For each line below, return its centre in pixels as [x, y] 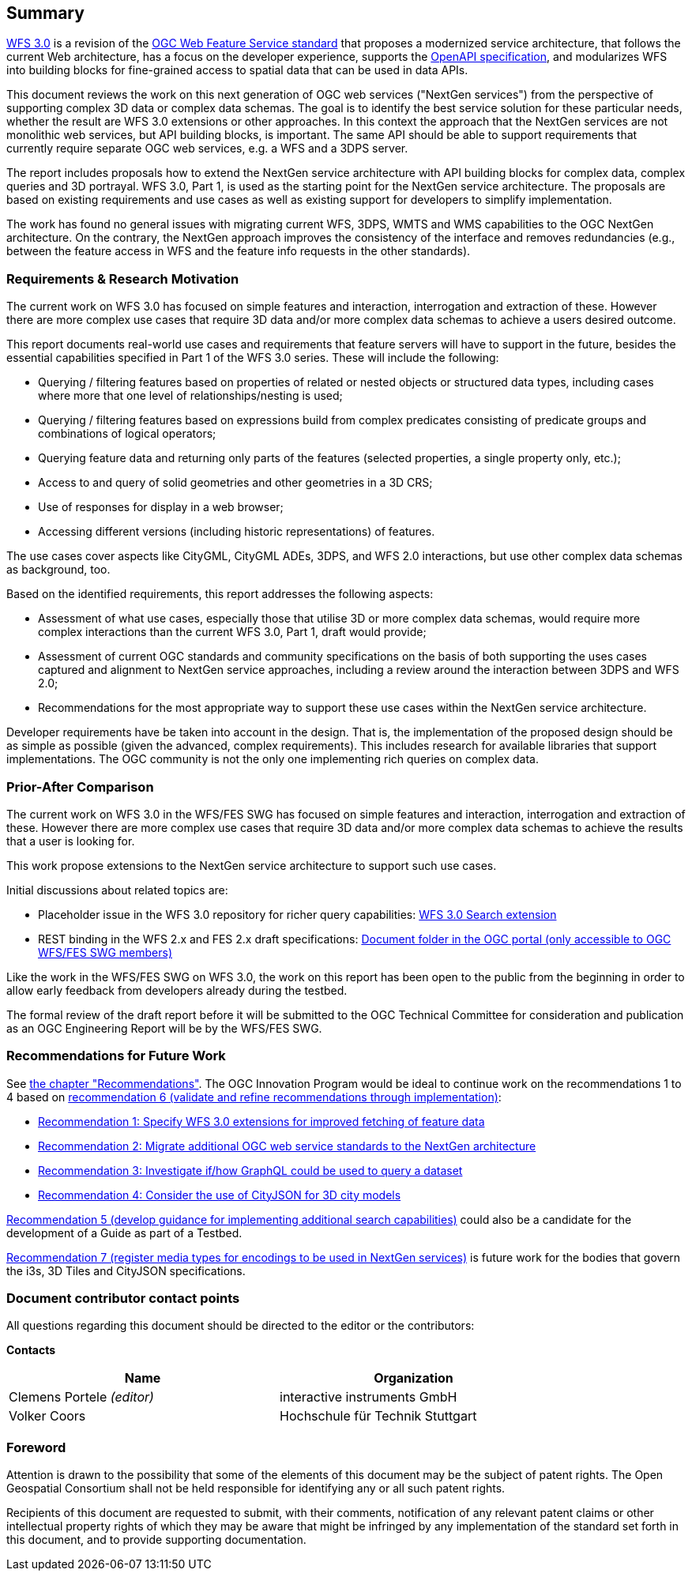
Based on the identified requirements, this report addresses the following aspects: [220, 594]
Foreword [36, 1447]
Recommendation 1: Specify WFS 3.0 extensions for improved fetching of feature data [261, 1121]
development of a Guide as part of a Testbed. [124, 1233]
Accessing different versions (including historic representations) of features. [237, 532]
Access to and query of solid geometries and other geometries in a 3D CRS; [235, 483]
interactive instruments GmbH [369, 1397]
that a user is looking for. [71, 841]
